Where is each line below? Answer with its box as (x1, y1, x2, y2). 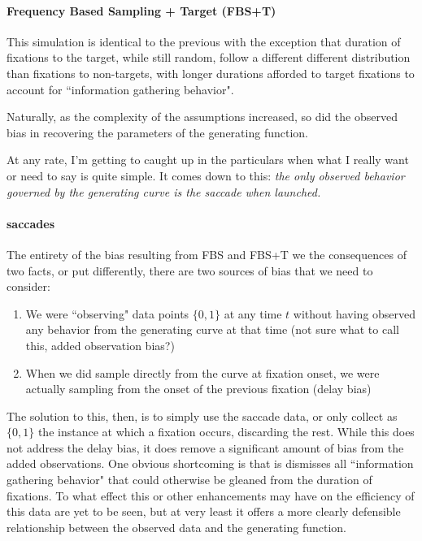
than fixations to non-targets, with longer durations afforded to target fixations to (7, 64, 415, 81)
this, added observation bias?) (25, 336, 175, 353)
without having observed (293, 305, 416, 322)
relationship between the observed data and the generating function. (7, 518, 346, 535)
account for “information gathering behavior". (7, 80, 234, 97)
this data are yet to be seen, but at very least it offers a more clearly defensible (7, 503, 401, 520)
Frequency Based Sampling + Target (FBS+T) (7, 2, 276, 19)
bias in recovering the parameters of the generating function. (7, 123, 308, 141)
